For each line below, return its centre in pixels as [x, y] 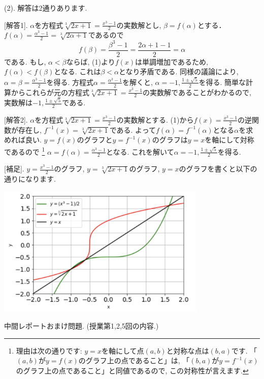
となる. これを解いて [140, 151]
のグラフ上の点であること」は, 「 [134, 360]
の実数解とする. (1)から [155, 119]
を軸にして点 [123, 350]
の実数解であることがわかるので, [197, 92]
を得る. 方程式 [70, 82]
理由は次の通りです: [49, 350]
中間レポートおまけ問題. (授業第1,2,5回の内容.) [81, 325]
